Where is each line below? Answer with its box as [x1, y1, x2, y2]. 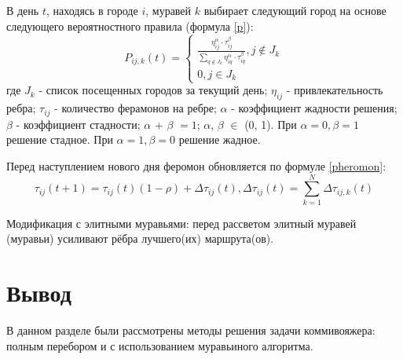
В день [6, 2, 39, 18]
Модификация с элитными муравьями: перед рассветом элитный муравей [6, 214, 357, 231]
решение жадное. [178, 131, 261, 148]
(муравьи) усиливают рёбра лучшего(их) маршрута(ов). [6, 230, 274, 247]
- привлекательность [286, 82, 383, 98]
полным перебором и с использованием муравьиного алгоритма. [6, 337, 313, 354]
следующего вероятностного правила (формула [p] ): [6, 17, 254, 34]
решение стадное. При [6, 131, 113, 148]
